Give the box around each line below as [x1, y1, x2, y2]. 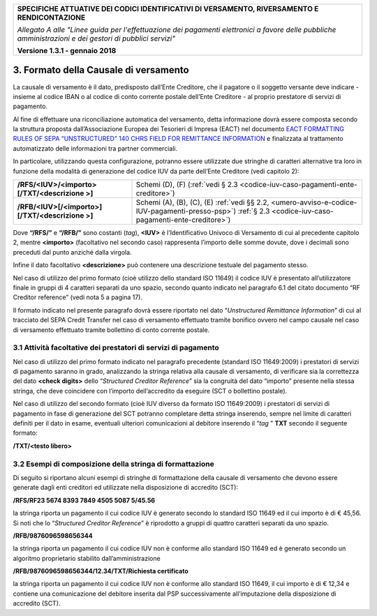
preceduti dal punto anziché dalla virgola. [13, 248, 132, 256]
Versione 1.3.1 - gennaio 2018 [17, 46, 117, 55]
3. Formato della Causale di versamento [13, 64, 189, 76]
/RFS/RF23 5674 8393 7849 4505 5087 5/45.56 [13, 496, 156, 504]
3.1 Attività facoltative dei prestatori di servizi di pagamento [13, 343, 219, 352]
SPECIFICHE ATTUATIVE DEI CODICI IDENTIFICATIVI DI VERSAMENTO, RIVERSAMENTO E [17, 4, 319, 13]
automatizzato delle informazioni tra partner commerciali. [13, 144, 178, 153]
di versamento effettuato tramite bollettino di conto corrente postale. [13, 325, 210, 334]
